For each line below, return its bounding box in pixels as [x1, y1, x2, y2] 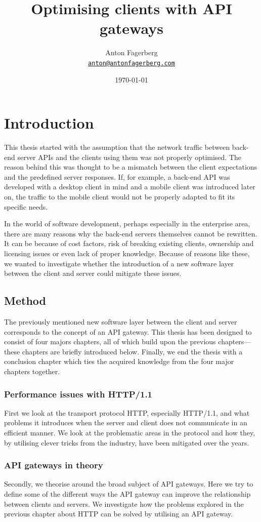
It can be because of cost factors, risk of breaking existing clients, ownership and [4, 238, 254, 249]
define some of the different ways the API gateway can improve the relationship [4, 488, 251, 499]
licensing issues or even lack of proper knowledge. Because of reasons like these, [4, 248, 250, 259]
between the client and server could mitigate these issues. [4, 268, 182, 278]
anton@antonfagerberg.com [88, 59, 175, 67]
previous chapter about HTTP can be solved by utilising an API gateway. [4, 508, 233, 519]
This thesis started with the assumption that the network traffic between [4, 142, 230, 152]
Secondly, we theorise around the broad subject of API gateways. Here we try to [4, 478, 253, 489]
